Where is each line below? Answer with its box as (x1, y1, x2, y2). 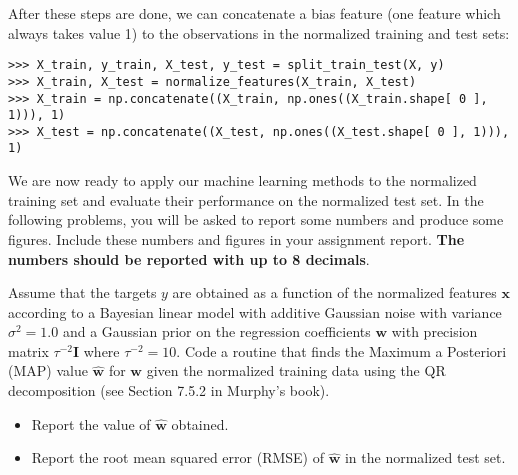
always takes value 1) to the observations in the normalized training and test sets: (8, 22, 510, 43)
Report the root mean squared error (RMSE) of (31, 447, 324, 468)
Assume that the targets (8, 282, 157, 303)
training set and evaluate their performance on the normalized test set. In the (8, 189, 484, 210)
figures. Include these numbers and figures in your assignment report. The (8, 228, 465, 249)
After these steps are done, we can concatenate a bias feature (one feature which (8, 3, 501, 23)
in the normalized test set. (344, 447, 506, 468)
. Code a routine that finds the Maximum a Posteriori (176, 340, 507, 361)
